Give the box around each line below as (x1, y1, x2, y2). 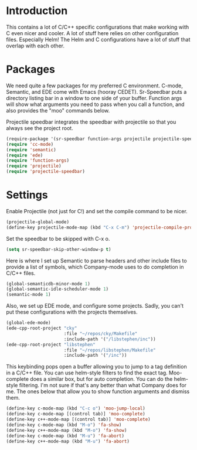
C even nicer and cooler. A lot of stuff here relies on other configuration (6, 29, 179, 36)
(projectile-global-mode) (6, 219, 69, 225)
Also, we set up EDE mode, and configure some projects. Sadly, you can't (6, 302, 184, 309)
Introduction (6, 4, 68, 18)
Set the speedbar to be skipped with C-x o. (6, 235, 110, 242)
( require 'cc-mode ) (6, 141, 54, 147)
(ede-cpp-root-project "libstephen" (6, 342, 96, 347)
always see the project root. (6, 124, 73, 131)
